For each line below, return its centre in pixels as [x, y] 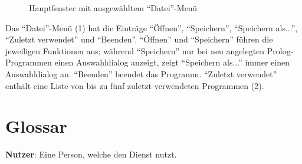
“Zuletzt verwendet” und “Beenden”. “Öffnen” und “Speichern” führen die [139, 39]
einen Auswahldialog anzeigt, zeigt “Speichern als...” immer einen [172, 62]
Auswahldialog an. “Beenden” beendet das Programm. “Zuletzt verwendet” [141, 73]
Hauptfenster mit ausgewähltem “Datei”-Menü [113, 8]
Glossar [36, 126]
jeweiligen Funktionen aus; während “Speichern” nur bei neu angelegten [135, 50]
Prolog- [280, 50]
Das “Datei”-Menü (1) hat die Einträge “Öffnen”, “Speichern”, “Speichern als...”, [152, 27]
